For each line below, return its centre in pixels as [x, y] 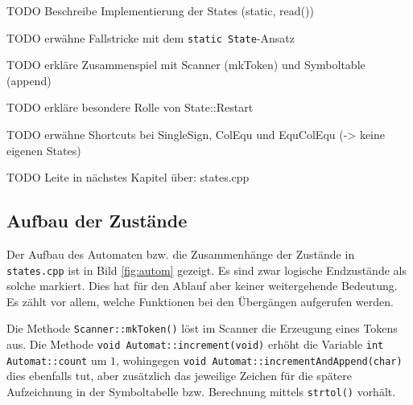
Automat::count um [57, 360]
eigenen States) [44, 150]
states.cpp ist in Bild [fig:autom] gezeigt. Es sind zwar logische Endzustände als [206, 270]
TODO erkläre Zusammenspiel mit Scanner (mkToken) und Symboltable [186, 65]
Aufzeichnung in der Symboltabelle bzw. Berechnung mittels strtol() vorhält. [201, 392]
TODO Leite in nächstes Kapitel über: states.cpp [128, 177]
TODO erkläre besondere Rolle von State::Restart [130, 107]
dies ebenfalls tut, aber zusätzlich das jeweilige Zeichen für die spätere [180, 376]
